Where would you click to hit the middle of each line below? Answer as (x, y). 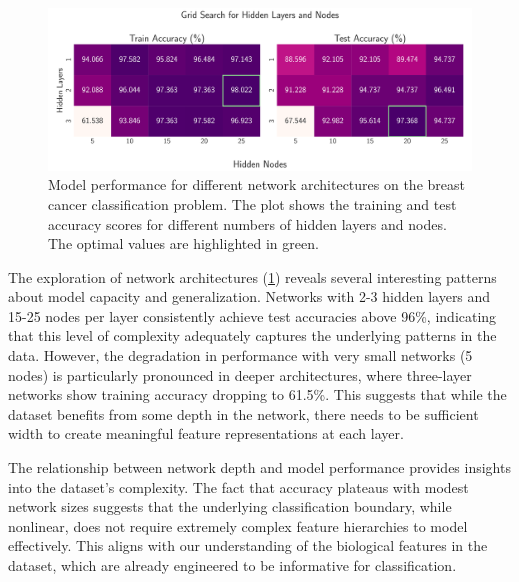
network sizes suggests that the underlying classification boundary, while (230, 506)
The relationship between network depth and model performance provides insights (259, 467)
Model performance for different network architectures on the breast (256, 184)
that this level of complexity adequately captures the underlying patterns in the (252, 335)
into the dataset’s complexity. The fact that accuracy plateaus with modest (238, 486)
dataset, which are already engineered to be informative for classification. (232, 565)
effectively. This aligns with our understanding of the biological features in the (248, 545)
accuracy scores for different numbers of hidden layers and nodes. (247, 223)
